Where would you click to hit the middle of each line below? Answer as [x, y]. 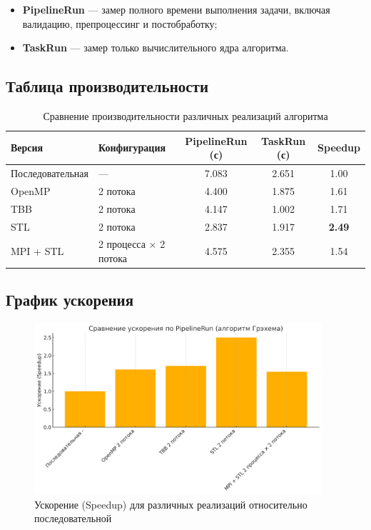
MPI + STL [37, 251]
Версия [27, 147]
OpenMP [31, 190]
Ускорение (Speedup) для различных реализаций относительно [171, 504]
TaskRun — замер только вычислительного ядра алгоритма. [156, 47]
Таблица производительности [107, 86]
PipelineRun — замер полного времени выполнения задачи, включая [176, 9]
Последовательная [50, 173]
